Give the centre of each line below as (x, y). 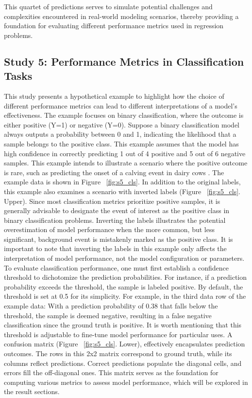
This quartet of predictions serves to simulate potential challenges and (108, 6)
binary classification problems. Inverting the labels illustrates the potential (115, 220)
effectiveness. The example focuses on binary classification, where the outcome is (124, 115)
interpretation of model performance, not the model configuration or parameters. (124, 258)
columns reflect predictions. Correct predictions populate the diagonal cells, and (123, 363)
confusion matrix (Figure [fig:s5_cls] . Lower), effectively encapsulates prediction (125, 344)
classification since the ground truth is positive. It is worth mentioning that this (123, 325)
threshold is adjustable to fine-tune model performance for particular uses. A (118, 334)
